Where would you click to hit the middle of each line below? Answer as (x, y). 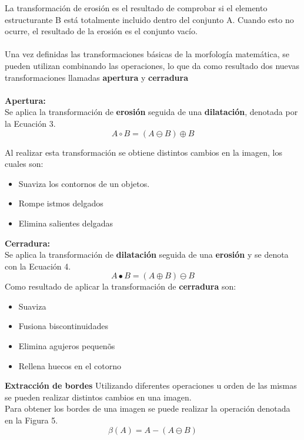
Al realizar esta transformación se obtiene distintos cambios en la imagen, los (143, 152)
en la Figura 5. (31, 420)
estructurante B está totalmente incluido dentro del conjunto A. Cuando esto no (149, 19)
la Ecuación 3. (30, 123)
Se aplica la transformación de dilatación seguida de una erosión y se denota (147, 255)
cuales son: (24, 164)
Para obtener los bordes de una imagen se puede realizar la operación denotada (148, 408)
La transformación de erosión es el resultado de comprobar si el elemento (136, 8)
